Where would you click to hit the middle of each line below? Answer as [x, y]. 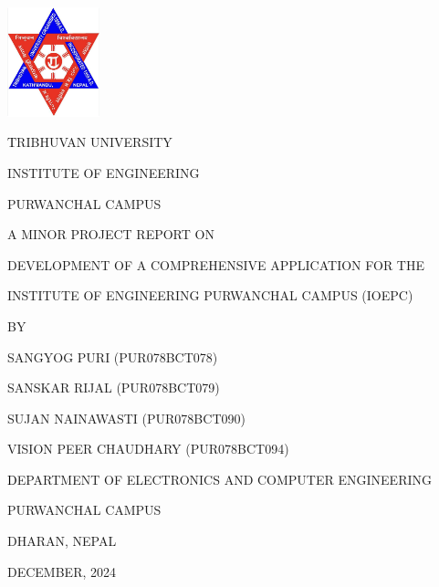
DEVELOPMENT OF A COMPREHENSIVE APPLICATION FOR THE [216, 264]
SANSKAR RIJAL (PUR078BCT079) [114, 388]
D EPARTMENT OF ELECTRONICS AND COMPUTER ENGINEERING [219, 479]
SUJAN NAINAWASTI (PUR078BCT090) [126, 418]
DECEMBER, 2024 [62, 571]
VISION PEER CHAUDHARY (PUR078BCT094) [148, 449]
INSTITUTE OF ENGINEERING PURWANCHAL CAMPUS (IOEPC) [210, 295]
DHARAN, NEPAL [62, 541]
